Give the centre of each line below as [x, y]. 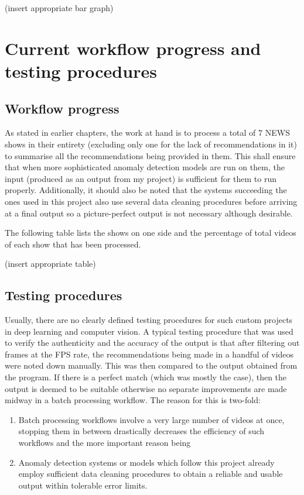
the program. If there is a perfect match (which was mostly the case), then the [146, 377]
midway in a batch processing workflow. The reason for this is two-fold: [133, 400]
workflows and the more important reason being [105, 443]
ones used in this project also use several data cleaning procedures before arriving [151, 201]
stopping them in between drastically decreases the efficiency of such [141, 431]
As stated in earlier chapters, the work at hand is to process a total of [130, 133]
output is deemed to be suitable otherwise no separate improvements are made [146, 388]
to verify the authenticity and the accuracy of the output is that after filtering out [152, 343]
